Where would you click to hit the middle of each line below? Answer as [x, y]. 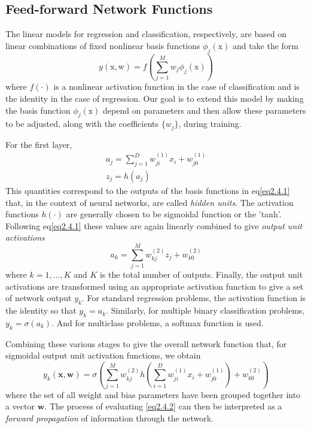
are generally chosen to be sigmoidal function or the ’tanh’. [174, 214]
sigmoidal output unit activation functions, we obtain [103, 355]
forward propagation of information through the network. [109, 418]
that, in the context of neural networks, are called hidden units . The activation [150, 202]
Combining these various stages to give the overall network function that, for [146, 343]
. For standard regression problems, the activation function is [194, 298]
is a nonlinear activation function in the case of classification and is [176, 86]
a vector [20, 406]
